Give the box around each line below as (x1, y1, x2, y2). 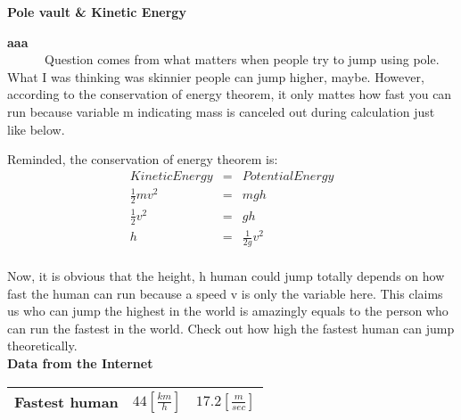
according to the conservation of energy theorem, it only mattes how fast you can (7, 85, 452, 103)
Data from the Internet (7, 353, 153, 372)
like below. (7, 119, 65, 138)
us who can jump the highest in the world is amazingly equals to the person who (7, 301, 449, 320)
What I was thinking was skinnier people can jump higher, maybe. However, (7, 67, 424, 86)
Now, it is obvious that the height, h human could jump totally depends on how (7, 266, 445, 284)
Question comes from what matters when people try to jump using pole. (44, 50, 440, 69)
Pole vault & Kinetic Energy (7, 3, 186, 21)
